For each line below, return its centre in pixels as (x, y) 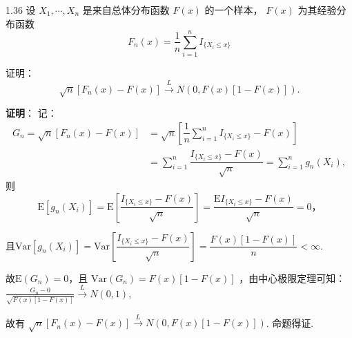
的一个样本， (234, 10)
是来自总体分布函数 (126, 10)
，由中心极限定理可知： (292, 278)
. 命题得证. (290, 322)
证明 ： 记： (31, 113)
